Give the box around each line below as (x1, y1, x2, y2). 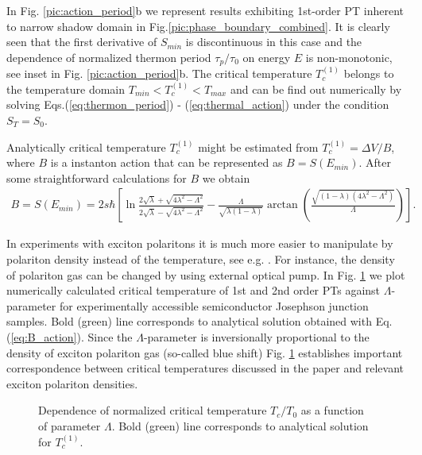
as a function (300, 402, 364, 418)
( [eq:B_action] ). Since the (6, 328, 133, 345)
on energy (242, 48, 291, 65)
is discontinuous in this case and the (185, 33, 362, 50)
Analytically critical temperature (6, 138, 166, 155)
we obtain (202, 169, 250, 186)
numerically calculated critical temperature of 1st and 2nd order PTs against (6, 282, 381, 299)
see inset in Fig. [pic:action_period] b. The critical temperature (6, 65, 312, 82)
